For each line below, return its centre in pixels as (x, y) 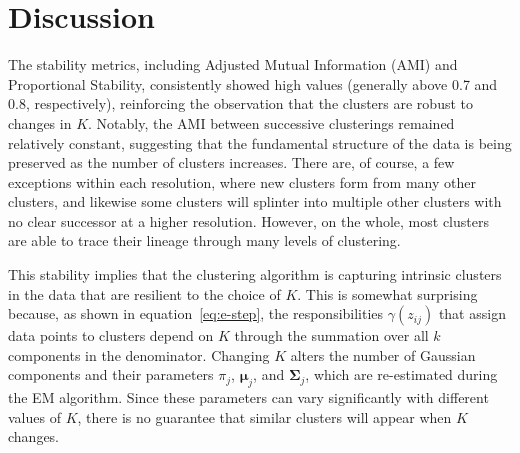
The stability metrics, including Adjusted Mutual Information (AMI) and (233, 64)
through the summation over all (331, 335)
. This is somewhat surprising (387, 293)
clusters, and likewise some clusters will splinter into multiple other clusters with (255, 201)
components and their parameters (111, 374)
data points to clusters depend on (111, 335)
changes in (40, 122)
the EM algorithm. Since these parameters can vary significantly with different (248, 397)
